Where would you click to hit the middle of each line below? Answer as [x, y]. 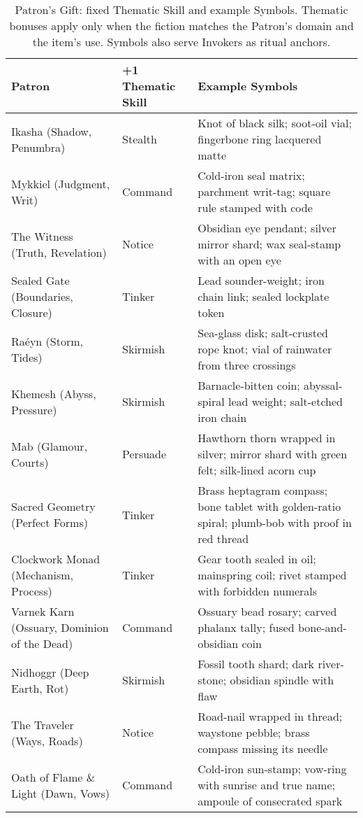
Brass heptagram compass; [263, 490]
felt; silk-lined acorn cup [257, 470]
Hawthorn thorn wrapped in [267, 438]
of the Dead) [42, 643]
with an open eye [239, 260]
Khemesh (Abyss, [54, 393]
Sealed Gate [40, 280]
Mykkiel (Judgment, [61, 183]
